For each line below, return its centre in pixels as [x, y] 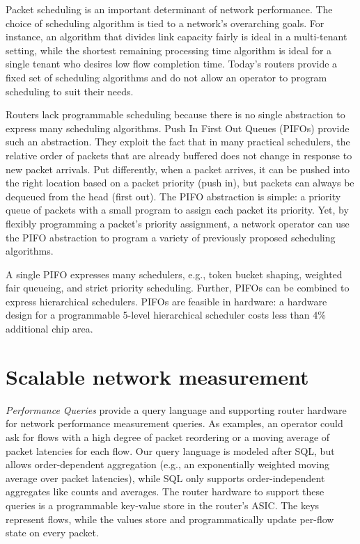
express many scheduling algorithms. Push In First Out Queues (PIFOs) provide [178, 128]
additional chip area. [49, 329]
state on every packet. [52, 533]
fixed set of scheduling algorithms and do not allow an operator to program [166, 77]
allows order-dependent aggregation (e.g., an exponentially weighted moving [167, 464]
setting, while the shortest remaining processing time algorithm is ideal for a [169, 50]
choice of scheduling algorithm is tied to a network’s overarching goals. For [165, 23]
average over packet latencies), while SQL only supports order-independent [165, 478]
